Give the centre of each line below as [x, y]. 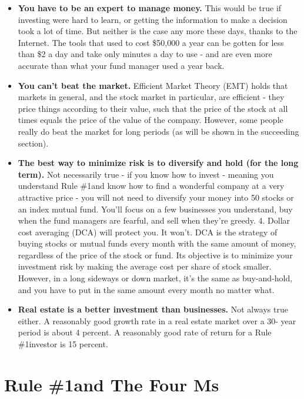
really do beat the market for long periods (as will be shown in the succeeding [158, 131]
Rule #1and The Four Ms [112, 384]
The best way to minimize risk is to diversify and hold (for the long [158, 163]
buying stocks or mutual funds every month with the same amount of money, [157, 243]
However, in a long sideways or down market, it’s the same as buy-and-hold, [155, 278]
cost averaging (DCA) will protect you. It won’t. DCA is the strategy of [148, 232]
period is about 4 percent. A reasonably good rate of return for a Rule [145, 332]
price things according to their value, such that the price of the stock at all [153, 108]
